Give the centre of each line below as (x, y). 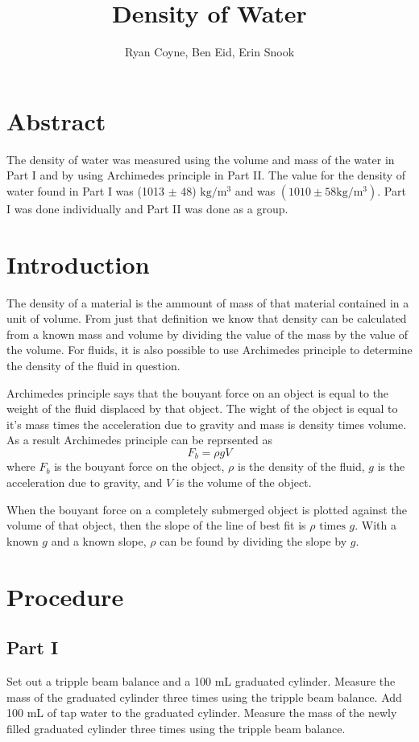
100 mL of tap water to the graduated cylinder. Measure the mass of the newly (202, 713)
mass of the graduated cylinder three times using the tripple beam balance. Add (204, 697)
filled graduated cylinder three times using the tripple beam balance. (176, 728)
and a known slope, (99, 540)
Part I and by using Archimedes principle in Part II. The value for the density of (206, 175)
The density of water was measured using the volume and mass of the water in (201, 159)
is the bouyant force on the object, (139, 466)
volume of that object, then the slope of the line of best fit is (156, 525)
